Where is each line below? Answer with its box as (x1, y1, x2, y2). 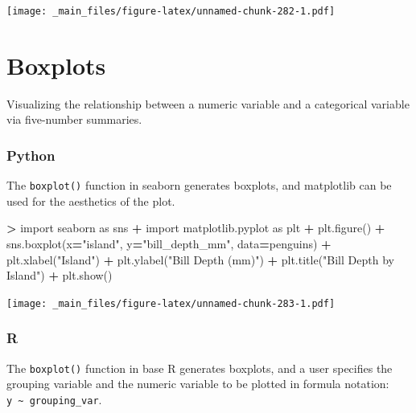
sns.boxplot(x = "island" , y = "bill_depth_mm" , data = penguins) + (6, 235, 332, 252)
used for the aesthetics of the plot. (6, 192, 175, 209)
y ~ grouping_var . (6, 391, 102, 407)
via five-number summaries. (6, 111, 142, 128)
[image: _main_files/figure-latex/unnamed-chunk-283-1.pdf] (6, 297, 336, 309)
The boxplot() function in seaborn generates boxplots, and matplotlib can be (6, 177, 392, 194)
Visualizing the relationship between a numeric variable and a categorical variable (6, 95, 410, 112)
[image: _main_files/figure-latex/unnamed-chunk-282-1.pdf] (6, 6, 336, 17)
